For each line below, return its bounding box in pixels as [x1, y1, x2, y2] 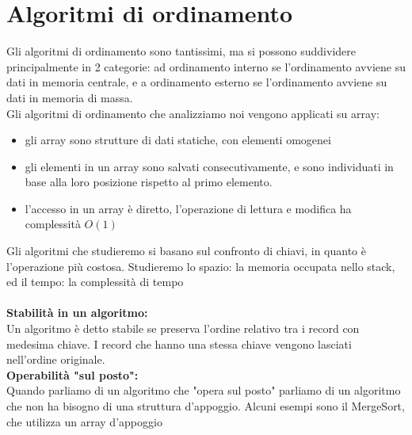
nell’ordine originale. [6, 351, 105, 368]
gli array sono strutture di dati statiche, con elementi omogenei [25, 132, 331, 148]
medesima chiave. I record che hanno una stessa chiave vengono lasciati [6, 335, 352, 352]
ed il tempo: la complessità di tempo [6, 273, 184, 290]
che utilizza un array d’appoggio [6, 413, 162, 429]
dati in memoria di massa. [6, 89, 133, 105]
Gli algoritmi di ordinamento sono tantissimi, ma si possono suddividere [6, 43, 356, 59]
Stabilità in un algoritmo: [6, 304, 148, 321]
